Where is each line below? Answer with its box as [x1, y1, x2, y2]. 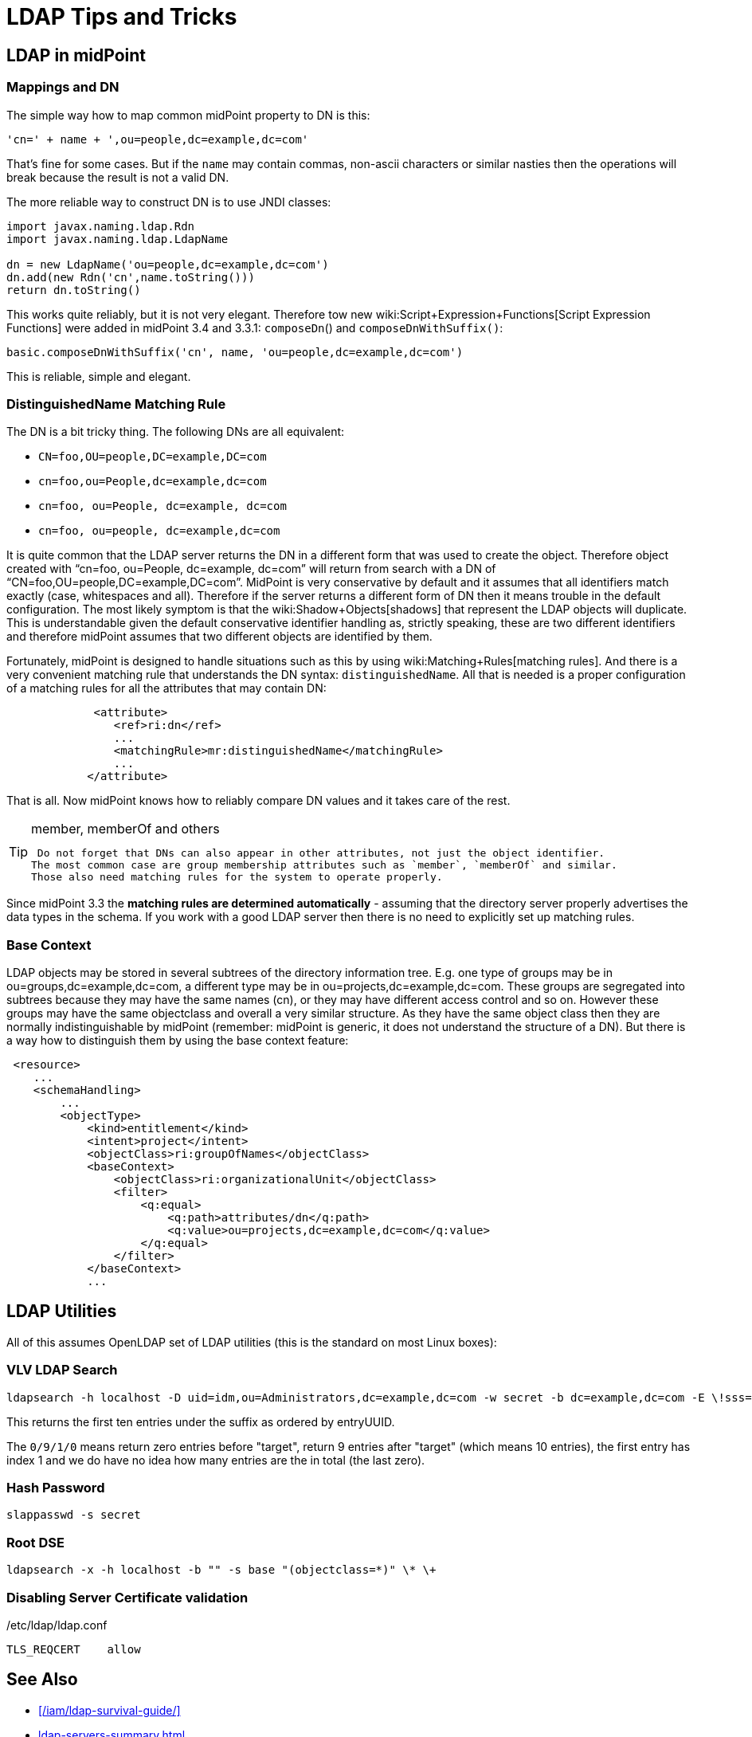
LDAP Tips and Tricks [6, 3, 237, 30]
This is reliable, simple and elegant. [6, 369, 191, 383]
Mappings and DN [6, 79, 119, 96]
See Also [6, 1669, 78, 1690]
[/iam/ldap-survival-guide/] [38, 1703, 181, 1717]
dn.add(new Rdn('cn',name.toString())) [6, 270, 255, 284]
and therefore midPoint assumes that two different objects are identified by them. [6, 629, 433, 644]
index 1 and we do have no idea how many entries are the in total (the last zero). [6, 1453, 425, 1467]
